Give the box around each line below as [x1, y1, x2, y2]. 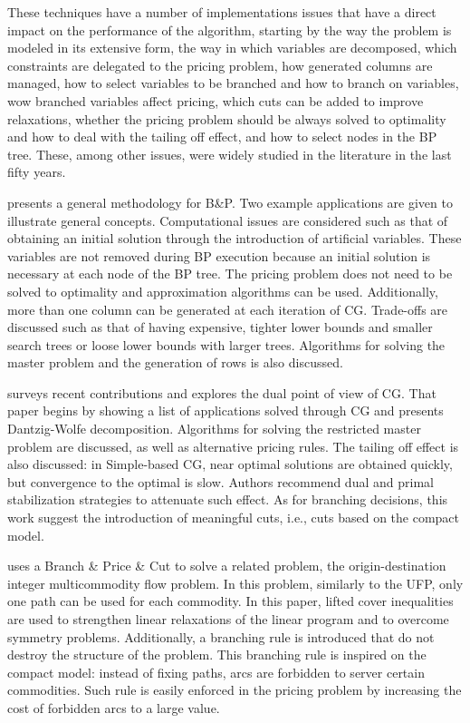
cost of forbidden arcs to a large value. [7, 698, 220, 717]
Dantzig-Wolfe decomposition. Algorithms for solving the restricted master [7, 419, 421, 438]
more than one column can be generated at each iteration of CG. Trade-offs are [7, 299, 448, 318]
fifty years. [7, 162, 66, 181]
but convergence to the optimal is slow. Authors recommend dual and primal [7, 472, 434, 491]
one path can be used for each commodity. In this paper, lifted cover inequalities [7, 591, 454, 611]
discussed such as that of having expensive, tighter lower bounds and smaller [7, 318, 433, 337]
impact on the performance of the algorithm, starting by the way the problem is [7, 20, 452, 39]
